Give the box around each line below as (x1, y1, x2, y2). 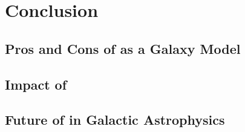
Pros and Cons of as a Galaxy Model (5, 39, 241, 58)
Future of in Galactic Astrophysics (5, 110, 225, 129)
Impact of (5, 74, 67, 93)
